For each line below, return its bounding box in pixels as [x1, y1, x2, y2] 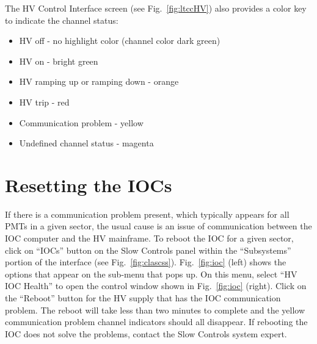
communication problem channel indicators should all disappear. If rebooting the [5, 315, 308, 328]
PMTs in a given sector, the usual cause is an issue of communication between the [5, 220, 312, 232]
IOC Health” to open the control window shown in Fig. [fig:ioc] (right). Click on [5, 279, 307, 292]
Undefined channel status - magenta [19, 137, 154, 149]
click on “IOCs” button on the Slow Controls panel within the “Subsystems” [5, 243, 291, 256]
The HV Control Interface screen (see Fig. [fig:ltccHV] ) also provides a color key [5, 2, 307, 14]
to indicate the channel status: [5, 13, 118, 26]
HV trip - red [19, 95, 70, 108]
